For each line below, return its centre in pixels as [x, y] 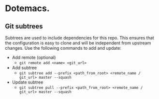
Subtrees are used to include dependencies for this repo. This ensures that [79, 38]
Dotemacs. [27, 8]
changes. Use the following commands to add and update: [63, 48]
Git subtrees [24, 26]
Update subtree [28, 82]
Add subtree [24, 68]
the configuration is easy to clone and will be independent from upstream [78, 43]
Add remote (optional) [34, 57]
